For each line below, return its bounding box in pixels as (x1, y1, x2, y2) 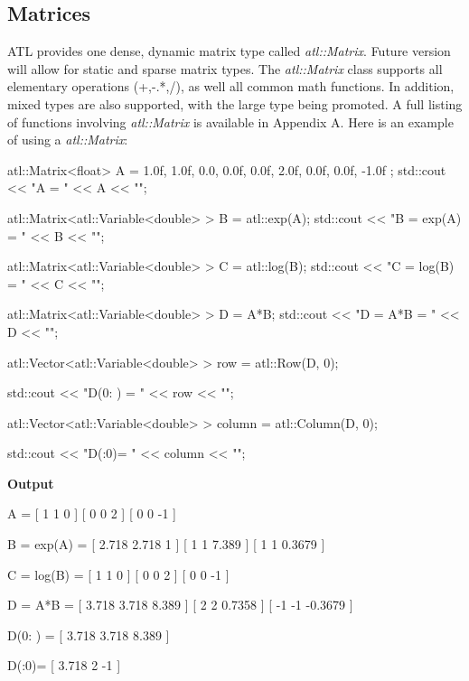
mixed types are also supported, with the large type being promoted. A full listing (7, 94, 463, 113)
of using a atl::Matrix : (7, 130, 128, 149)
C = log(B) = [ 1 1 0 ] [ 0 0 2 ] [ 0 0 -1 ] (7, 564, 230, 583)
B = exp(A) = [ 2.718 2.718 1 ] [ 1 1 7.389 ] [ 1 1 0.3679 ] (7, 535, 325, 554)
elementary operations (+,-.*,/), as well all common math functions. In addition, (7, 77, 455, 96)
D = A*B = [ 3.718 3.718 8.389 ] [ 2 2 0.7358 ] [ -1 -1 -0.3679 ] (7, 595, 353, 614)
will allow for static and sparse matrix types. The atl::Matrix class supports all (7, 59, 443, 78)
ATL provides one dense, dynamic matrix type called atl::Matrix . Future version (7, 42, 451, 61)
